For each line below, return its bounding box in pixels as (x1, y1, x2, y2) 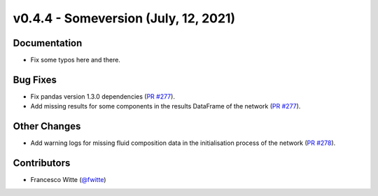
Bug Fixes (13, 73, 57, 85)
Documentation (13, 37, 83, 49)
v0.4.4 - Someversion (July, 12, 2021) (13, 10, 236, 26)
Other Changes (13, 120, 81, 132)
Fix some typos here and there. (30, 56, 120, 64)
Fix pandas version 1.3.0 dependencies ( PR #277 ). (30, 92, 175, 101)
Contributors (13, 157, 71, 169)
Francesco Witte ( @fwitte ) (30, 176, 106, 184)
